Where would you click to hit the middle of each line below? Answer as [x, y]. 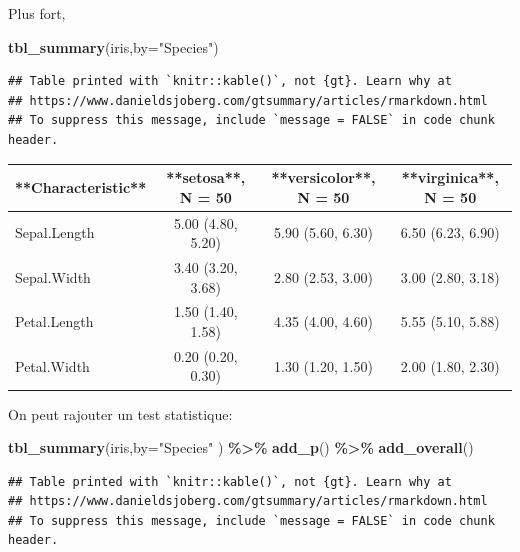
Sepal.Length [55, 232]
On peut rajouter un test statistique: [120, 413]
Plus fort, [37, 13]
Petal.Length [54, 321]
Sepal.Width [53, 276]
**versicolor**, [323, 177]
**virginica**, [450, 177]
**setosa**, [206, 177]
